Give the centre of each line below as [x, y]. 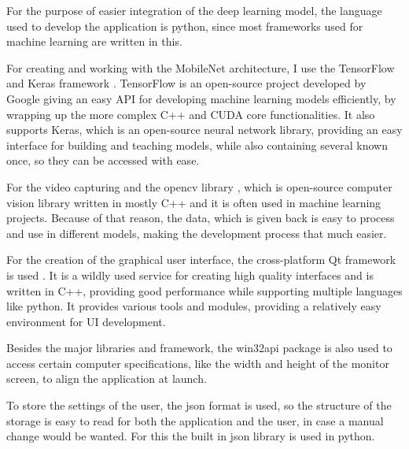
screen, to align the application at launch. [107, 378]
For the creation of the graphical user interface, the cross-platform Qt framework [201, 260]
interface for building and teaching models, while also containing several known [197, 145]
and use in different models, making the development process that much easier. [197, 233]
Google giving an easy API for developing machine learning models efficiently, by [201, 98]
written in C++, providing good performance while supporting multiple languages [204, 290]
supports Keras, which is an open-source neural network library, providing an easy [204, 130]
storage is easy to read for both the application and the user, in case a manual [195, 420]
